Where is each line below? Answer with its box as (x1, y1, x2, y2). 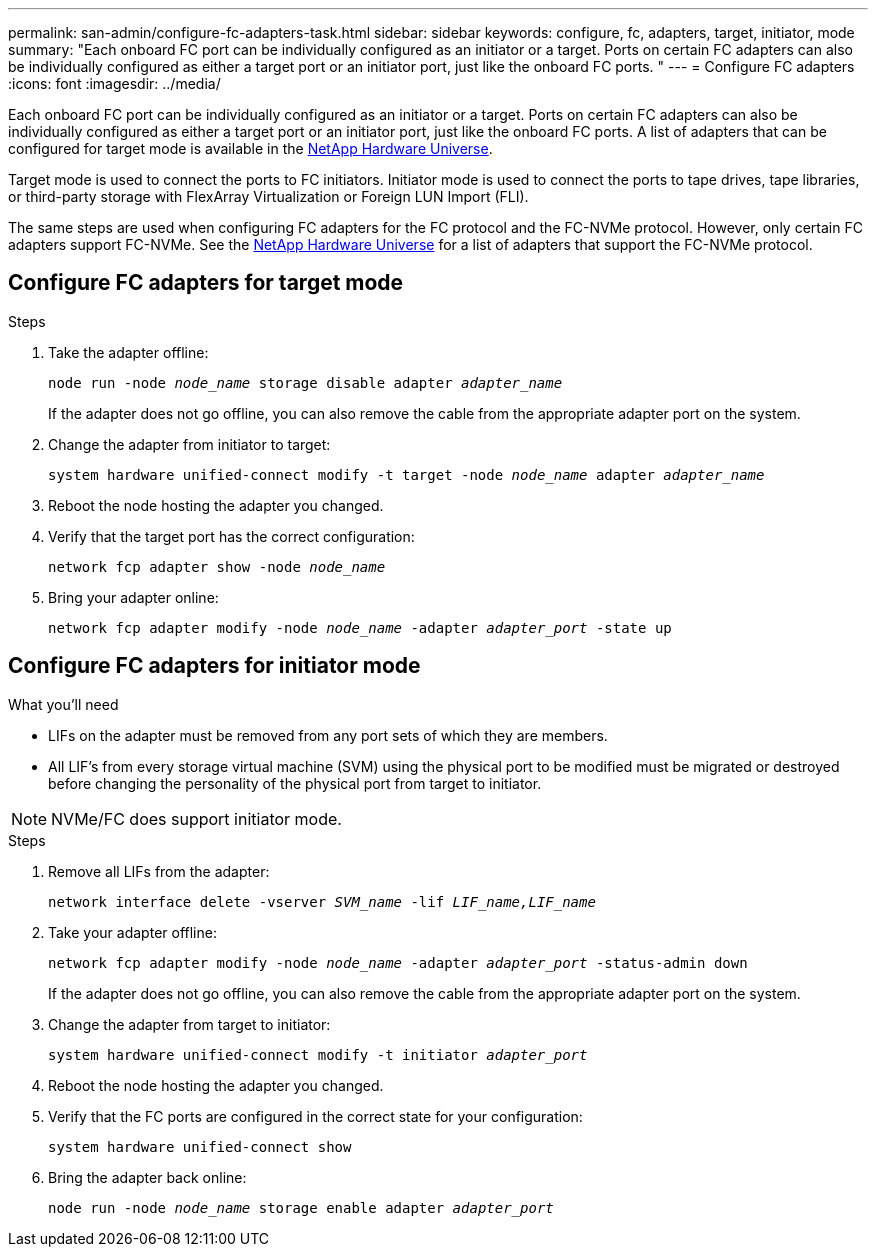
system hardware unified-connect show (48, 1138, 352, 1155)
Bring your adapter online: (48, 588, 219, 606)
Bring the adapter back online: (48, 1168, 247, 1186)
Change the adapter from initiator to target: (48, 435, 331, 453)
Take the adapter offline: (48, 343, 209, 361)
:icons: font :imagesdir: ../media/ (8, 75, 221, 92)
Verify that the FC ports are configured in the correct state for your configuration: (48, 1107, 583, 1125)
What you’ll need (8, 695, 119, 713)
